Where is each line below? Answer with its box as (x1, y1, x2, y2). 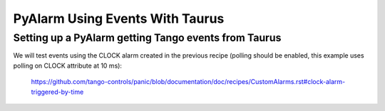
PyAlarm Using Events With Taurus (13, 11, 225, 26)
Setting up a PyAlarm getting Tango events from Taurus (13, 31, 282, 44)
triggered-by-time (31, 88, 84, 96)
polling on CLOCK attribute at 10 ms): (13, 61, 123, 70)
